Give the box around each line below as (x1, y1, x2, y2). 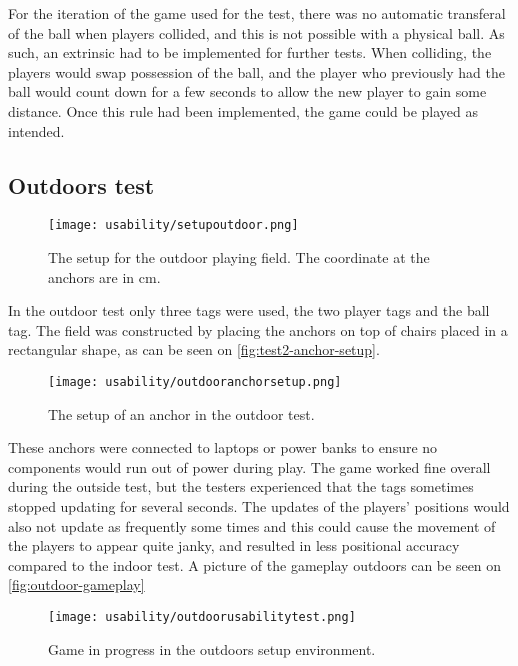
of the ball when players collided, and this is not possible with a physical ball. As (8, 22, 505, 43)
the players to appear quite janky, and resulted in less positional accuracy (8, 535, 460, 556)
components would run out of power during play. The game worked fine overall (8, 456, 491, 477)
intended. (8, 120, 65, 141)
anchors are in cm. (48, 266, 161, 287)
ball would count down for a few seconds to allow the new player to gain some (8, 81, 487, 102)
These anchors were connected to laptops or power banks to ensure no (8, 437, 438, 458)
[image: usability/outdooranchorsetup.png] (48, 374, 342, 389)
